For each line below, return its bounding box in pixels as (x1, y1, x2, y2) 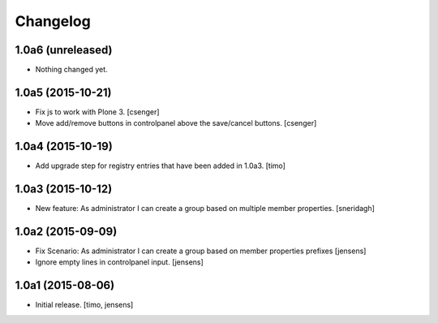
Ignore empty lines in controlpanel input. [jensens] (35, 257, 204, 267)
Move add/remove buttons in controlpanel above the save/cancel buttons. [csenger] (35, 118, 317, 128)
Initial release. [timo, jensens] (35, 300, 134, 310)
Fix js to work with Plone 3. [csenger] (35, 106, 160, 117)
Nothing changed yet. (35, 65, 109, 75)
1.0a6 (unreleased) (15, 43, 113, 57)
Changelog (15, 12, 91, 30)
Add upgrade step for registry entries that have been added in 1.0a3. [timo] (35, 161, 286, 170)
